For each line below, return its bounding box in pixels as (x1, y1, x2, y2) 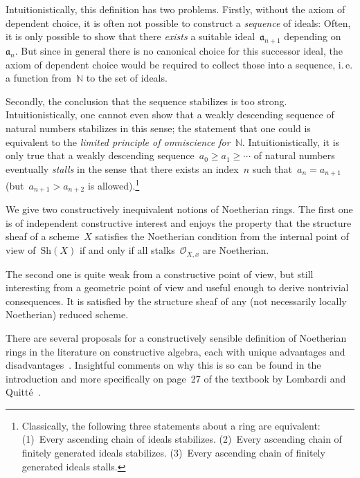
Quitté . (6, 385, 41, 399)
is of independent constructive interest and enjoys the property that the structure (6, 215, 352, 230)
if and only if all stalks (79, 243, 175, 257)
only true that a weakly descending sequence (6, 148, 195, 163)
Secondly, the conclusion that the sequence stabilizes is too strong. (6, 93, 287, 108)
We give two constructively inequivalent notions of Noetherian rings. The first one (6, 202, 353, 217)
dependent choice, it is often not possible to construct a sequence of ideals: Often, (6, 15, 351, 30)
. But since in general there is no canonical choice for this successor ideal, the (15, 43, 343, 57)
